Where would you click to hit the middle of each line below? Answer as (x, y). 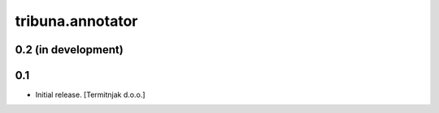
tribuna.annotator (76, 21)
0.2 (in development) (69, 50)
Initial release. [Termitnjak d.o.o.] (90, 95)
